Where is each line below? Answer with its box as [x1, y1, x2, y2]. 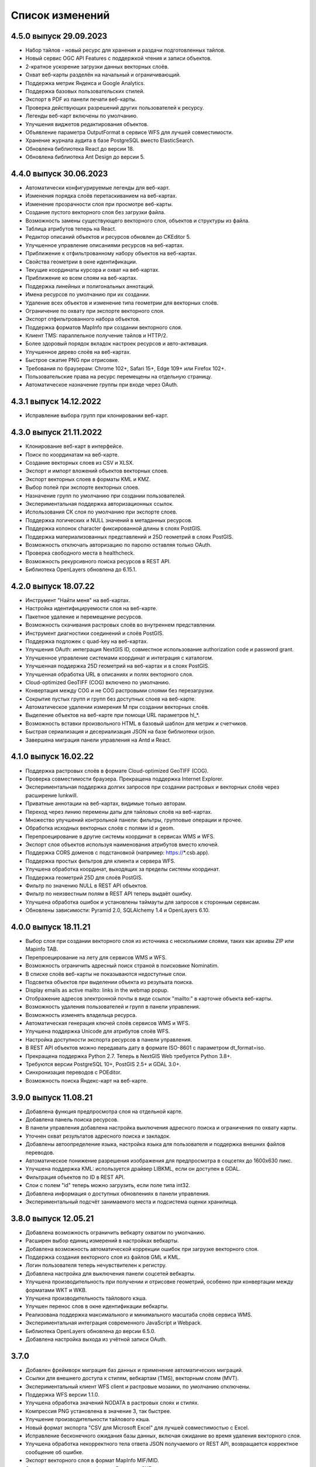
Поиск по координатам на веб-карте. [25, 451, 119, 458]
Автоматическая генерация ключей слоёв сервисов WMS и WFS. [25, 1020, 190, 1026]
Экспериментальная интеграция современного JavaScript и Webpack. [25, 1319, 202, 1326]
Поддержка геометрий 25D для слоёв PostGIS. [25, 874, 143, 881]
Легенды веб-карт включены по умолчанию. [25, 112, 138, 120]
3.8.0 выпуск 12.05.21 [11, 1214, 94, 1223]
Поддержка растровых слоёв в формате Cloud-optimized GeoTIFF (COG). [25, 767, 209, 774]
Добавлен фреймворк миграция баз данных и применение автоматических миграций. [25, 1366, 243, 1373]
